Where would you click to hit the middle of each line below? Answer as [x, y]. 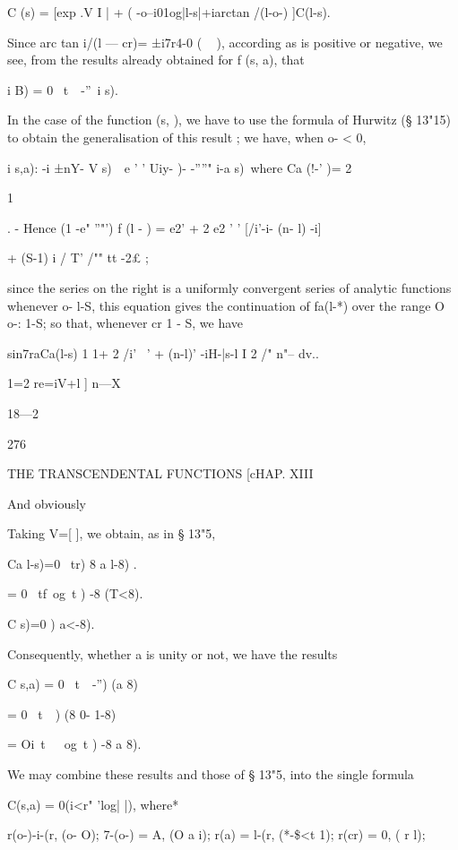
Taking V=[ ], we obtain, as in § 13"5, [112, 533]
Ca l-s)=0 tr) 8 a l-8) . [72, 563]
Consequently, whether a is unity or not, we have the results [173, 653]
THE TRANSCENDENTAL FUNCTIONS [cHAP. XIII [160, 473]
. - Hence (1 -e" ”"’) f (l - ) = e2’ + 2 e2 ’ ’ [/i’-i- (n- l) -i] [164, 227]
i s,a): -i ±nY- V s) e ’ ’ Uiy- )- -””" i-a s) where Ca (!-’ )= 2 [180, 167]
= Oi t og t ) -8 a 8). [74, 744]
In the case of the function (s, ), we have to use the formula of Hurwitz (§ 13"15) [229, 120]
